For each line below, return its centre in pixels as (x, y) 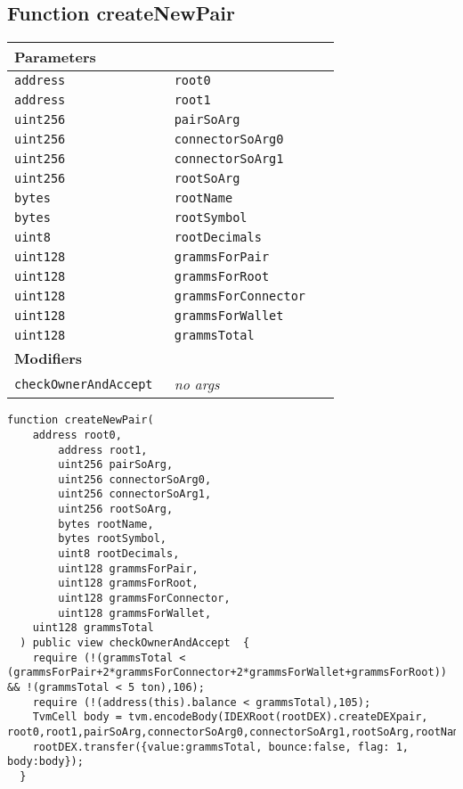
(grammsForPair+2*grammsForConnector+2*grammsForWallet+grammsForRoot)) (227, 673)
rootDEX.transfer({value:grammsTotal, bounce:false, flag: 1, (221, 747)
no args (197, 384)
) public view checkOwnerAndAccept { (135, 643)
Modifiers (49, 358)
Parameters (55, 57)
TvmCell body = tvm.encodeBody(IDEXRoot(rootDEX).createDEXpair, (230, 717)
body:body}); (45, 762)
